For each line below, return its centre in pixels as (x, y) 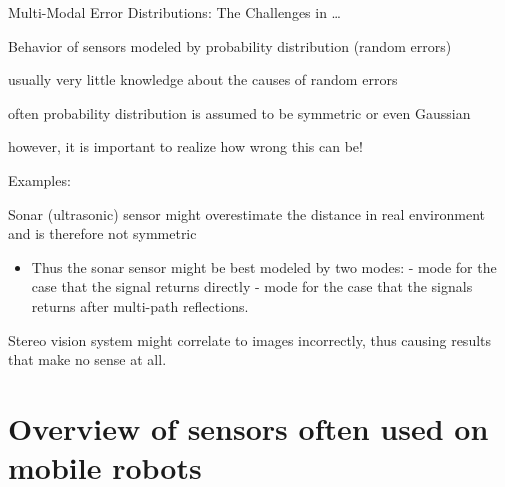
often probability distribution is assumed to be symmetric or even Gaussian (239, 112)
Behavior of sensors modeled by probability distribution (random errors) (230, 45)
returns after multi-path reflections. (140, 305)
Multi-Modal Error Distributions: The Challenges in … (174, 12)
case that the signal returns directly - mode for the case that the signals (252, 286)
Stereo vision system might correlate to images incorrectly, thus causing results (250, 339)
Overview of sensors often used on (248, 427)
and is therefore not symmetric (102, 233)
